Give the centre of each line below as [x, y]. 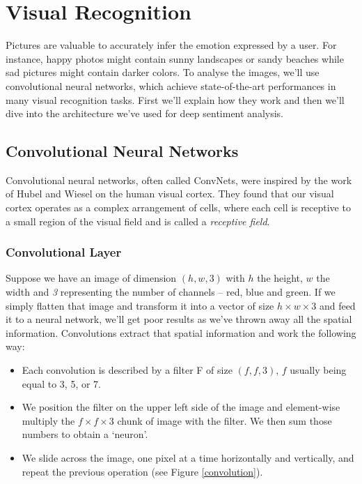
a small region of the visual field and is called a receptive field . [138, 221]
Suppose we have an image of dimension [91, 278]
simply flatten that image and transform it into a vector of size [140, 305]
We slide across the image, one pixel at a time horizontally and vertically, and [188, 458]
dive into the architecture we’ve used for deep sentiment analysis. [144, 113]
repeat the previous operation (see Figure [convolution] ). [142, 471]
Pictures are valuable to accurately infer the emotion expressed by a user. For [171, 45]
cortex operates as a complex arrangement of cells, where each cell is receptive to [178, 207]
